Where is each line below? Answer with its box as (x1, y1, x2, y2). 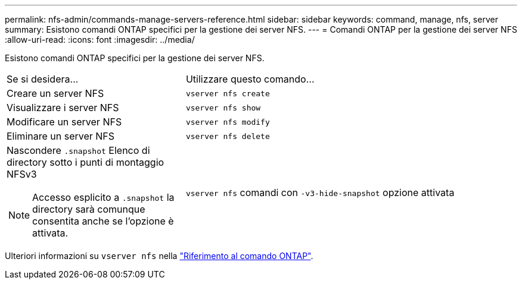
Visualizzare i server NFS (7, 102, 119, 113)
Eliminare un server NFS (7, 130, 115, 142)
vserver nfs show (185, 103, 261, 112)
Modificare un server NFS (7, 116, 122, 128)
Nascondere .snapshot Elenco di (7, 144, 150, 156)
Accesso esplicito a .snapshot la (32, 191, 175, 203)
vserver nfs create (185, 89, 270, 98)
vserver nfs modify (185, 117, 270, 127)
